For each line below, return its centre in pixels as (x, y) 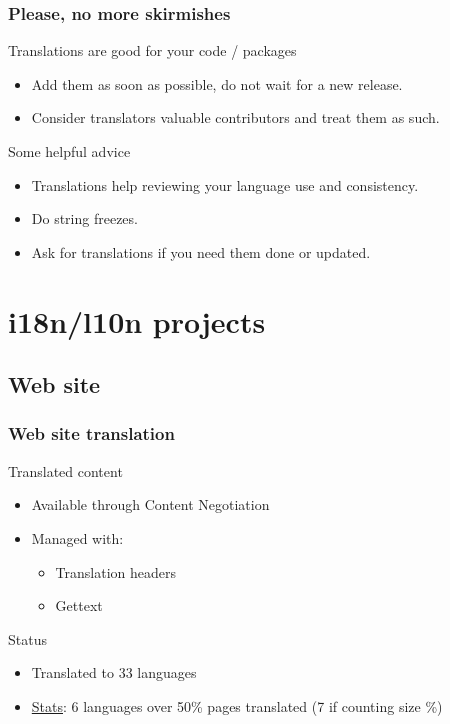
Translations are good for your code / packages (152, 50)
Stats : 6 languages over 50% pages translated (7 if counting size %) (237, 705)
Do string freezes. (84, 218)
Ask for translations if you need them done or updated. (201, 251)
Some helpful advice (69, 151)
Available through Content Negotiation (150, 504)
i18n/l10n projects (137, 320)
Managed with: (77, 537)
